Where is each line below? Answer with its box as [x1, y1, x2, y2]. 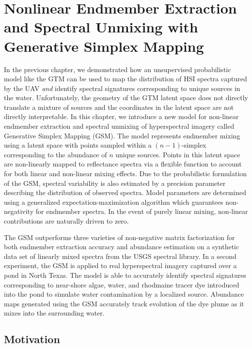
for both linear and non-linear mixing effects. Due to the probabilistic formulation [4, 168, 247, 179]
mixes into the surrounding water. [4, 308, 105, 318]
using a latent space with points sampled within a [4, 140, 152, 150]
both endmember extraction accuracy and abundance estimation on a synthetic [4, 241, 239, 252]
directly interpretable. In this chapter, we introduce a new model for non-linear [4, 111, 239, 121]
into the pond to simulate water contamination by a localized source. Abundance [4, 289, 244, 299]
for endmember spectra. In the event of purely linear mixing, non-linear [35, 206, 248, 216]
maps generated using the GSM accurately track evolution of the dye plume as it [4, 298, 244, 308]
